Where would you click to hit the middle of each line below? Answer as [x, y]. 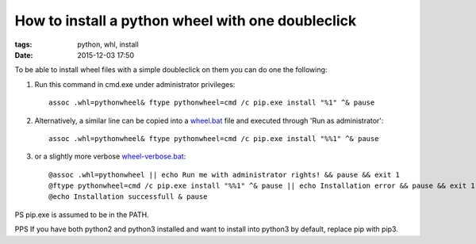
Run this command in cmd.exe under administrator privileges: [135, 84]
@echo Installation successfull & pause [128, 197]
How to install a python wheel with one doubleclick [186, 21]
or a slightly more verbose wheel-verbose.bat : [110, 156]
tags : [23, 44]
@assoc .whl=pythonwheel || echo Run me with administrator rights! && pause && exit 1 [225, 175]
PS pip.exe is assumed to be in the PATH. [82, 215]
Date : [24, 55]
